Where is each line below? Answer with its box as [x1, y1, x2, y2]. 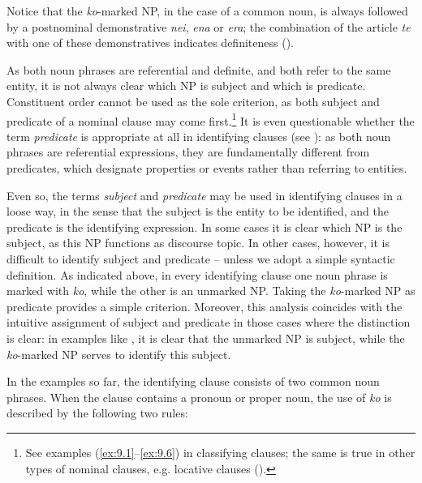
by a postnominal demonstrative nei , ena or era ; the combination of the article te [6, 18, 411, 35]
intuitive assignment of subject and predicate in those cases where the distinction [6, 314, 411, 331]
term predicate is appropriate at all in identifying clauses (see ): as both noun [6, 127, 391, 144]
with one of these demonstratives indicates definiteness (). [6, 34, 294, 51]
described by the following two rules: [6, 404, 188, 421]
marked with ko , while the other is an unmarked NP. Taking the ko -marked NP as [6, 282, 416, 299]
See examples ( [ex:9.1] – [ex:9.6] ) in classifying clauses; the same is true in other [25, 443, 416, 460]
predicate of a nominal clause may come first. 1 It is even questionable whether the [6, 109, 415, 129]
